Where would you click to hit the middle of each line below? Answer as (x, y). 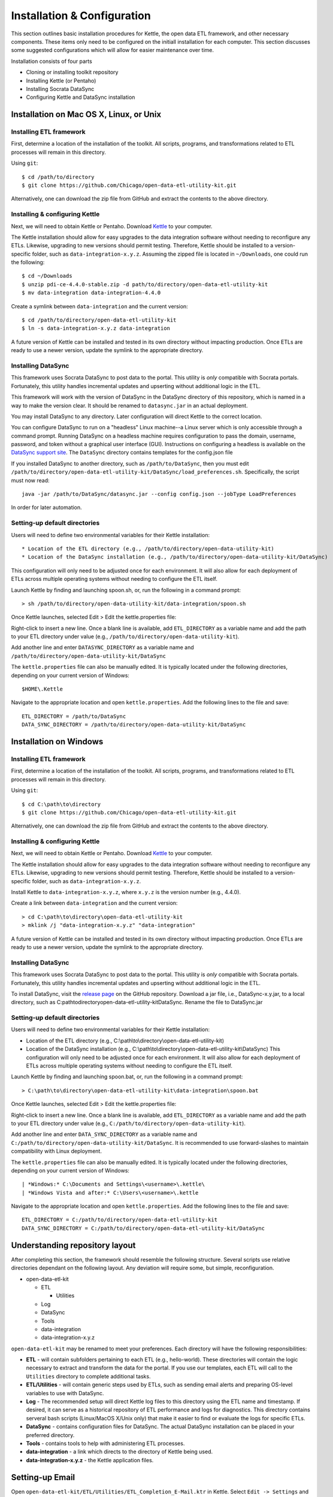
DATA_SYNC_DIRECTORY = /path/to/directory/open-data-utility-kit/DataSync (134, 725)
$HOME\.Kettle (42, 689)
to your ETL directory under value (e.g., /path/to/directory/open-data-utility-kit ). (125, 637)
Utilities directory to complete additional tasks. (88, 1376)
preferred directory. (50, 1435)
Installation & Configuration (81, 16)
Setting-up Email (43, 1477)
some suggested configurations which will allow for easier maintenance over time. (113, 50)
